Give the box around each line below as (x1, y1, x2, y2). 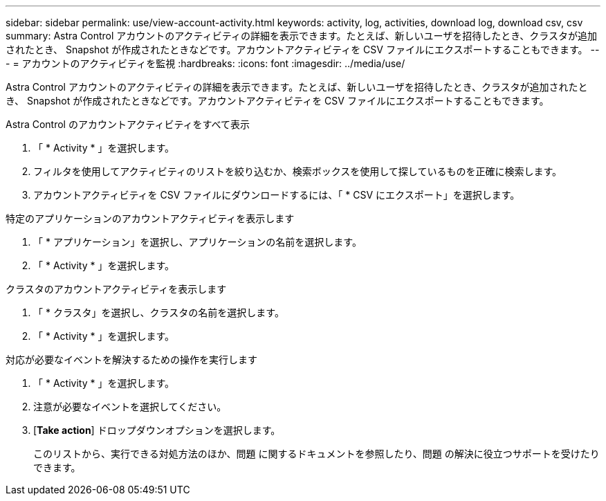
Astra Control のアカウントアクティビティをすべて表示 (6, 118, 250, 130)
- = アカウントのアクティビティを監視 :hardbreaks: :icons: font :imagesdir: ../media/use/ (6, 57, 405, 69)
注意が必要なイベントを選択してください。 (33, 401, 227, 412)
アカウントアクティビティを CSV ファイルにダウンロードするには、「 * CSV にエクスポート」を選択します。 (33, 189, 520, 201)
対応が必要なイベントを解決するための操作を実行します (6, 354, 257, 365)
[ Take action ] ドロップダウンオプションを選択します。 (33, 424, 281, 436)
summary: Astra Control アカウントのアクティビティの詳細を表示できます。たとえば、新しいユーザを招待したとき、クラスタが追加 (6, 30, 597, 42)
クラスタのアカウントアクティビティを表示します (6, 283, 227, 295)
